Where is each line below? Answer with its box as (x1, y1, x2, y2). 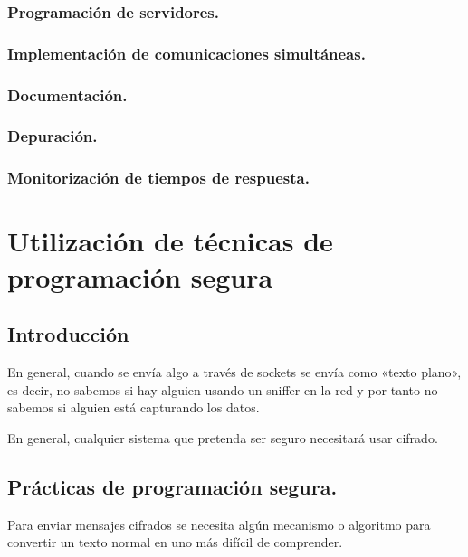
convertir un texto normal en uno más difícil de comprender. (7, 533, 343, 552)
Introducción (7, 320, 129, 348)
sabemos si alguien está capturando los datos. (7, 398, 260, 417)
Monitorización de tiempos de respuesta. (7, 166, 310, 189)
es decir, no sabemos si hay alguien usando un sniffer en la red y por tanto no (7, 380, 438, 399)
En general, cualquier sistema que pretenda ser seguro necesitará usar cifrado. (7, 428, 438, 447)
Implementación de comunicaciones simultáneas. (7, 42, 366, 64)
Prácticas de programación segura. (7, 472, 338, 500)
